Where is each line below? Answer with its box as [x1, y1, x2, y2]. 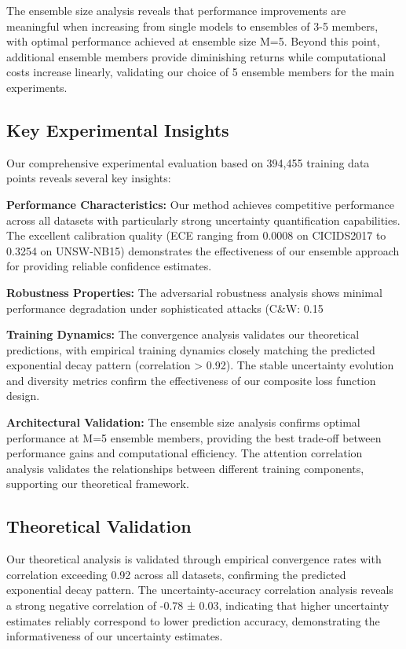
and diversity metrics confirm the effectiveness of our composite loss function [6, 372, 376, 388]
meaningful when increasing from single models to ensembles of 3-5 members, [6, 17, 379, 34]
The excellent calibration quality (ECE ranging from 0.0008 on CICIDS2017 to [6, 227, 386, 244]
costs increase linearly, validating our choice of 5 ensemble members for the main [6, 64, 395, 80]
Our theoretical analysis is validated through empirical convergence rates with [6, 551, 382, 567]
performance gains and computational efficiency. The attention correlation [6, 445, 363, 461]
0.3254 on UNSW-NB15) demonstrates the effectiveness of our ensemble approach [6, 242, 400, 258]
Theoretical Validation [6, 514, 192, 538]
